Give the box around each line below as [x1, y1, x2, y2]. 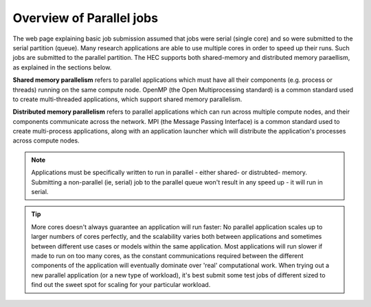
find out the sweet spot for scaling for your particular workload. [31, 281, 211, 289]
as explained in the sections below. [12, 63, 112, 72]
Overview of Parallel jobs [12, 10, 158, 25]
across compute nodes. [12, 136, 80, 145]
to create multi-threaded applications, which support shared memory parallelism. [12, 95, 243, 103]
